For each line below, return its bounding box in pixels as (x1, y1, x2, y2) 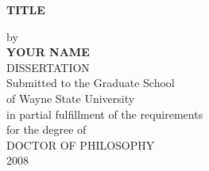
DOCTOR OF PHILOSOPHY (6, 136, 155, 153)
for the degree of (6, 121, 87, 138)
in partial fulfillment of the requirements (6, 105, 203, 122)
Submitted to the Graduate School (6, 74, 175, 91)
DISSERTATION (6, 59, 90, 75)
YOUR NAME (6, 44, 90, 60)
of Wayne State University (6, 89, 135, 106)
